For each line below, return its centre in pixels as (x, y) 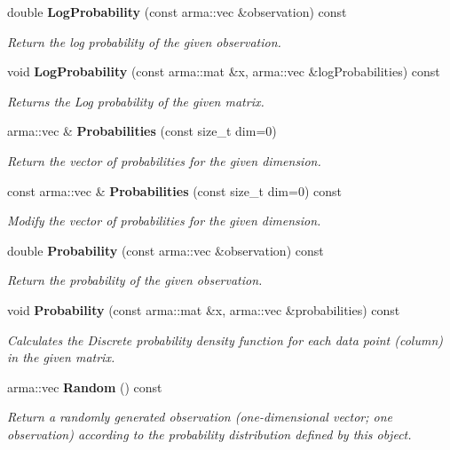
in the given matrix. (61, 357)
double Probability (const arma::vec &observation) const (166, 250)
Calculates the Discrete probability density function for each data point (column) (225, 339)
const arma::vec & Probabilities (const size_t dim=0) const (174, 190)
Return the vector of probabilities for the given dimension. (164, 160)
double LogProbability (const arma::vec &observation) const (177, 12)
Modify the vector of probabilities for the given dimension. (164, 221)
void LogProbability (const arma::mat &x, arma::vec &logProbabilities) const (224, 71)
